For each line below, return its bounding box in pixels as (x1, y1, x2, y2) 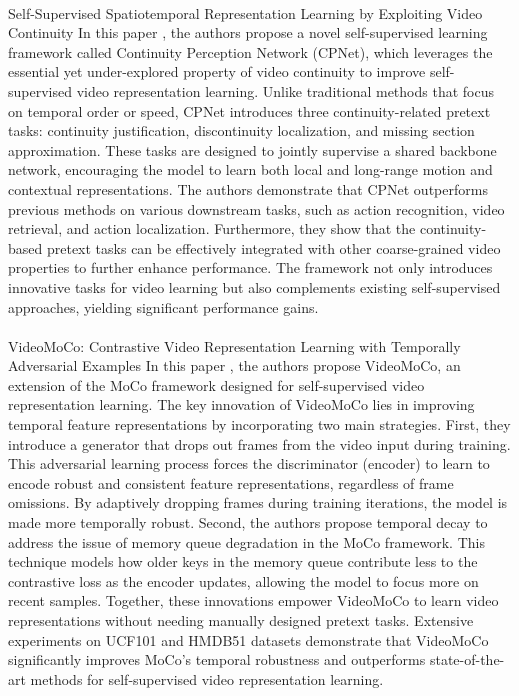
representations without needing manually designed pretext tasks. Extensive (8, 610, 474, 630)
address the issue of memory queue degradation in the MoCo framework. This (8, 531, 485, 552)
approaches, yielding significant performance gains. (8, 296, 319, 317)
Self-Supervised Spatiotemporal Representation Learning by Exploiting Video (8, 2, 483, 23)
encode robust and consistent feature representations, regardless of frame (8, 472, 454, 493)
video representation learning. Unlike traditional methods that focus (76, 80, 494, 101)
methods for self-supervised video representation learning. (30, 668, 384, 689)
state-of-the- (429, 649, 505, 670)
